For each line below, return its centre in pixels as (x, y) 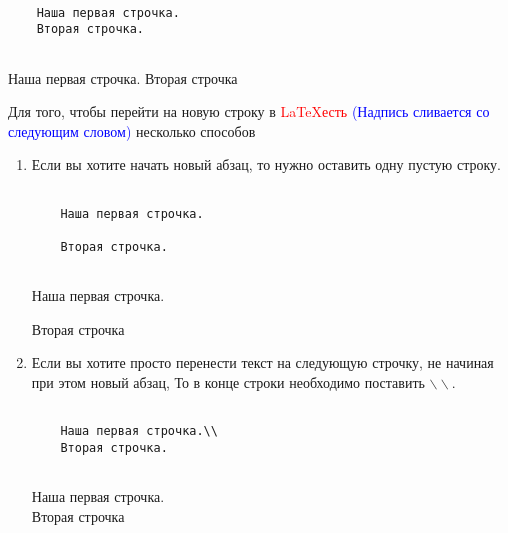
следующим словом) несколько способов (132, 130)
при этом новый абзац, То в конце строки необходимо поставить (228, 382)
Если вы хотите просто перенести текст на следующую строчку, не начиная (262, 362)
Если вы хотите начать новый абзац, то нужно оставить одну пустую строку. (266, 164)
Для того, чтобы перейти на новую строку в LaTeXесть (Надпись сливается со (249, 111)
